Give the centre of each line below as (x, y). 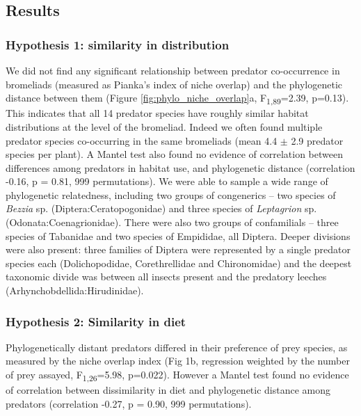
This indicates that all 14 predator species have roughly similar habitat (157, 113)
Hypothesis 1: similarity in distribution (118, 44)
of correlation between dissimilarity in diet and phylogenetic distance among (168, 390)
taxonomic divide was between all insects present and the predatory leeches (166, 277)
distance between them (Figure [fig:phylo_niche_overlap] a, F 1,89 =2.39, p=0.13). (177, 98)
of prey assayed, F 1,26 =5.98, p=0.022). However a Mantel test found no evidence (177, 375)
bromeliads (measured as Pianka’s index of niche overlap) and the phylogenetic (174, 84)
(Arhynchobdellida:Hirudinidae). (75, 290)
